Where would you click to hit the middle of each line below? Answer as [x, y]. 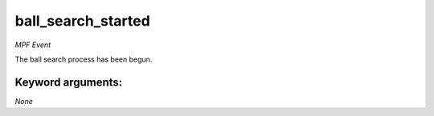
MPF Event [33, 45]
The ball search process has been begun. [84, 59]
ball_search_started [82, 21]
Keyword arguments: [69, 82]
